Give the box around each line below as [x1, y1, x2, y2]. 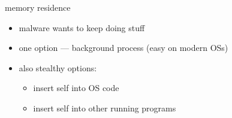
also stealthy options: [19, 61, 97, 74]
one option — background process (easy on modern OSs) [19, 41, 228, 54]
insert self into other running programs [33, 101, 176, 114]
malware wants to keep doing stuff [19, 21, 145, 34]
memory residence [5, 1, 71, 13]
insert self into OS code [33, 81, 119, 94]
